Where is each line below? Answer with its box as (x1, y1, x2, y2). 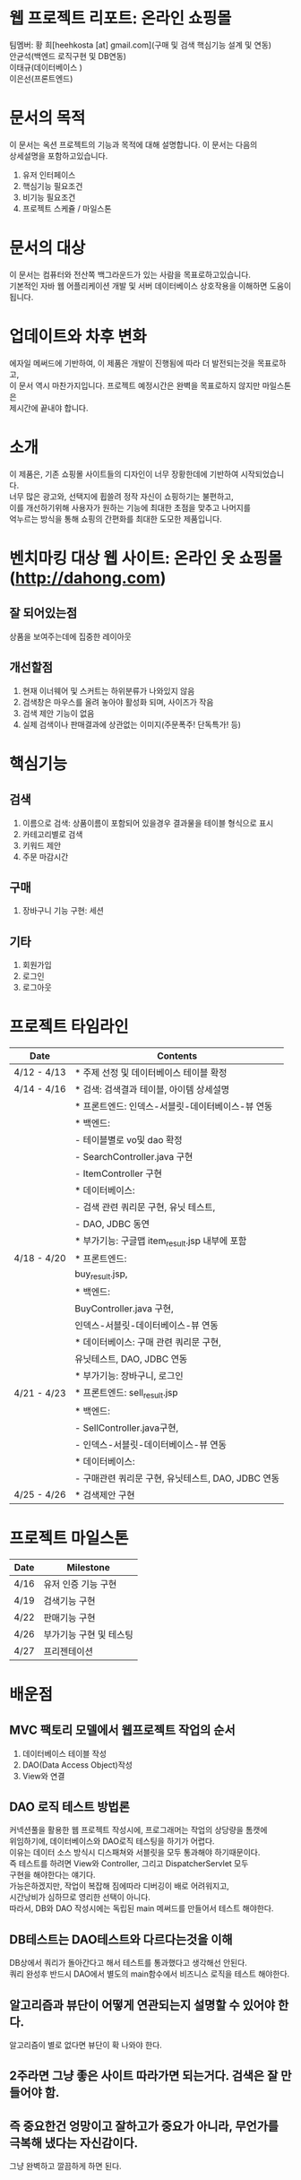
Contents (156, 1050, 198, 1062)
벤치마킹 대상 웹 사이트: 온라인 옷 (9, 548, 236, 568)
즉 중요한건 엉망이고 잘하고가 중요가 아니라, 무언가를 (9, 2118, 279, 2133)
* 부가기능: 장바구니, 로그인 (74, 1370, 184, 1382)
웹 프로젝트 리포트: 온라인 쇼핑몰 (9, 8, 232, 29)
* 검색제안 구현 (74, 1489, 136, 1501)
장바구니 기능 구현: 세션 (21, 905, 105, 916)
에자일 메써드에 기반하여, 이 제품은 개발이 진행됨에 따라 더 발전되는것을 (9, 358, 255, 368)
